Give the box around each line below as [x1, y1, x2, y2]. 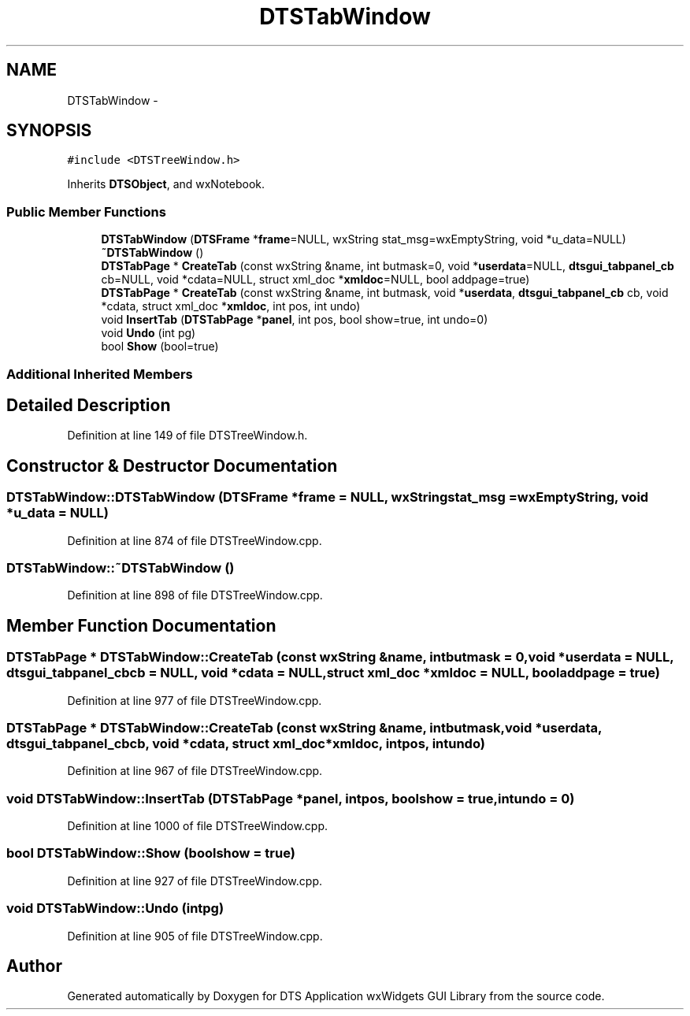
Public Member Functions [6, 203, 166, 220]
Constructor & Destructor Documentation [6, 455, 338, 476]
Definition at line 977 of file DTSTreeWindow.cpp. [67, 693, 322, 707]
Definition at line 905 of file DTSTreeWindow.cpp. [67, 929, 323, 943]
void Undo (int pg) [101, 326, 196, 340]
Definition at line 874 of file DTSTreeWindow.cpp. [67, 533, 322, 547]
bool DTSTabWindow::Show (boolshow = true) [6, 845, 295, 862]
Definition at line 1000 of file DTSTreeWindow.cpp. [67, 819, 328, 833]
